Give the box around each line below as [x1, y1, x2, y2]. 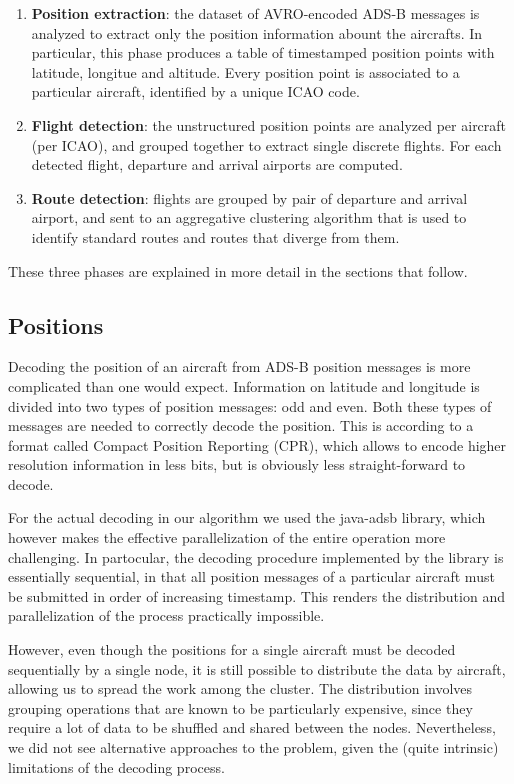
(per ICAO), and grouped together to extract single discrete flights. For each [31, 134, 502, 155]
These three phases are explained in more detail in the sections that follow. [8, 260, 468, 281]
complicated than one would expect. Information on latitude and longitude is [8, 375, 480, 396]
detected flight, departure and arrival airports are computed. [31, 154, 403, 175]
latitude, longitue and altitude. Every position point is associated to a [31, 61, 460, 82]
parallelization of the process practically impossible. [8, 605, 325, 626]
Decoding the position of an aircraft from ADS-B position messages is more [8, 356, 471, 377]
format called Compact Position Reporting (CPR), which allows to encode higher [8, 434, 507, 455]
